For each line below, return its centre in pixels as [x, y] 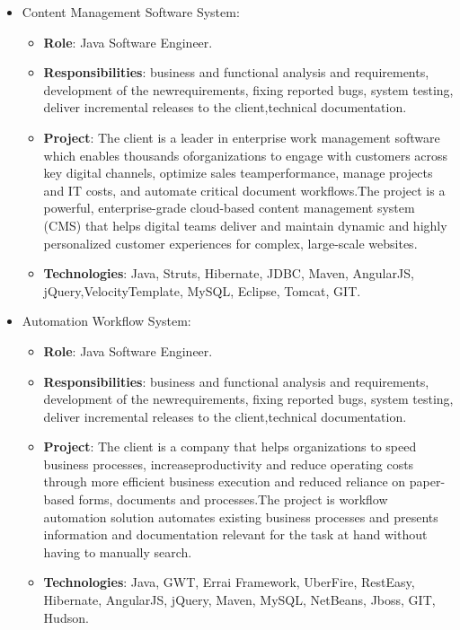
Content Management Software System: [131, 12]
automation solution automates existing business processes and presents [241, 516]
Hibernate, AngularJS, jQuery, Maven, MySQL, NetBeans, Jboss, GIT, [239, 600]
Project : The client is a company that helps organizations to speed [230, 446]
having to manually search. [118, 551]
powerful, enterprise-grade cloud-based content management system [229, 208]
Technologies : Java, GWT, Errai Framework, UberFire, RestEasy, [229, 582]
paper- [427, 481]
